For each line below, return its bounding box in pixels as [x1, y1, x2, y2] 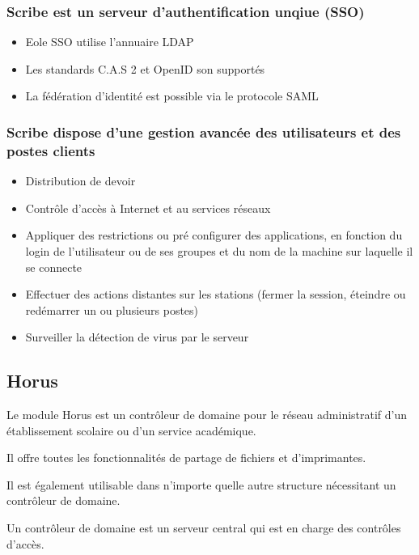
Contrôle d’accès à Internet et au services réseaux [25, 199, 271, 216]
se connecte [25, 258, 83, 275]
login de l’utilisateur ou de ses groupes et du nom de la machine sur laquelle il [25, 242, 413, 259]
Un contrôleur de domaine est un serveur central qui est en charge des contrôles [6, 519, 401, 536]
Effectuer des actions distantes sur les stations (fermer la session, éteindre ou [25, 286, 406, 303]
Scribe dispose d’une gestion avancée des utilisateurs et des [6, 121, 401, 142]
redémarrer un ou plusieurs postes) [25, 301, 199, 318]
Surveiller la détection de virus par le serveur [25, 328, 249, 345]
